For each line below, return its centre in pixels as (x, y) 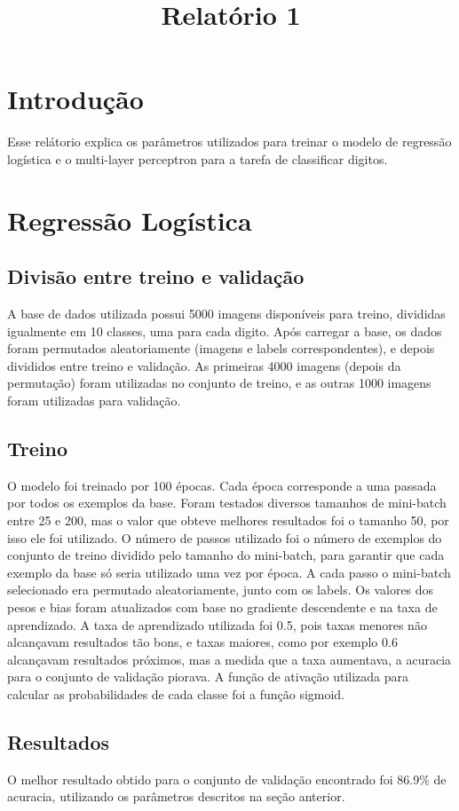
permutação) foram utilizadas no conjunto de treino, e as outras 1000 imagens (219, 383)
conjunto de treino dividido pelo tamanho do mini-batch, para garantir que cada (226, 555)
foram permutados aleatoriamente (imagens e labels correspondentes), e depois (221, 348)
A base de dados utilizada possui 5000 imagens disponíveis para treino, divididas (226, 314)
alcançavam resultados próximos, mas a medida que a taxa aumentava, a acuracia (229, 659)
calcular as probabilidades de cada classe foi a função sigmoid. (176, 693)
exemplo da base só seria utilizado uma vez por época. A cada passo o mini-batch (229, 572)
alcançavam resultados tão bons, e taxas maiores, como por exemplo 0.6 (202, 642)
